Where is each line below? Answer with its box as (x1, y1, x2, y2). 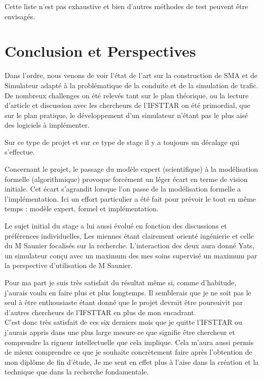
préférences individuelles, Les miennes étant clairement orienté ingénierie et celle (5, 230, 254, 241)
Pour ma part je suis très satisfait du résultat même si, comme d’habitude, (5, 277, 237, 287)
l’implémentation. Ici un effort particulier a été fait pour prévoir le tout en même (5, 193, 256, 204)
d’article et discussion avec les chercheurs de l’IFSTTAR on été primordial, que (5, 100, 250, 110)
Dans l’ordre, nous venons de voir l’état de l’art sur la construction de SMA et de (5, 70, 257, 81)
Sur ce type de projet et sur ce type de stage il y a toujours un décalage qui (5, 136, 240, 147)
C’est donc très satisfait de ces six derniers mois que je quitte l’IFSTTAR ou (5, 317, 242, 327)
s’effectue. (5, 146, 35, 157)
